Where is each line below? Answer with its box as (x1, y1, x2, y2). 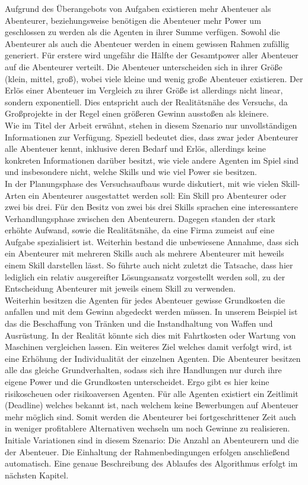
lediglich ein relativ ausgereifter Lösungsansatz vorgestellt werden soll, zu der (5, 270, 285, 283)
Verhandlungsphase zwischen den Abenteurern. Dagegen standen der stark (5, 212, 275, 224)
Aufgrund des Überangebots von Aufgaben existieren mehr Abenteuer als (5, 2, 271, 14)
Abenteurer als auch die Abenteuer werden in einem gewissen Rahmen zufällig (5, 37, 290, 49)
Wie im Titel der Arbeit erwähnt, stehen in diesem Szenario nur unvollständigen (5, 118, 297, 131)
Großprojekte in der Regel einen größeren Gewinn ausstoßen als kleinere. (5, 107, 269, 120)
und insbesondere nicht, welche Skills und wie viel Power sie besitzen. (5, 165, 257, 178)
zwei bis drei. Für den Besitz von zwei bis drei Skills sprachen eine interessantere (5, 201, 298, 213)
